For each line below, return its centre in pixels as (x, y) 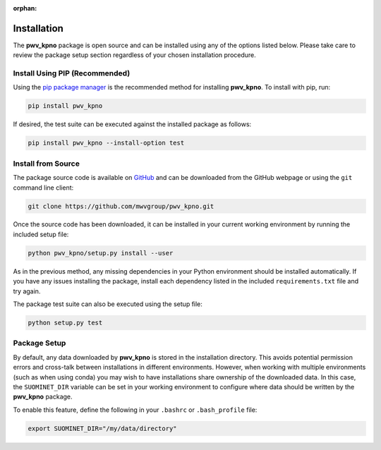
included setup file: (41, 234)
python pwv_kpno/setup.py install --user (101, 253)
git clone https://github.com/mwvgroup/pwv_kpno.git (121, 206)
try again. (27, 291)
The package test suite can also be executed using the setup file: (108, 304)
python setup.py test (65, 323)
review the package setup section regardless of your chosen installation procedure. (135, 55)
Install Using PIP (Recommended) (72, 73)
